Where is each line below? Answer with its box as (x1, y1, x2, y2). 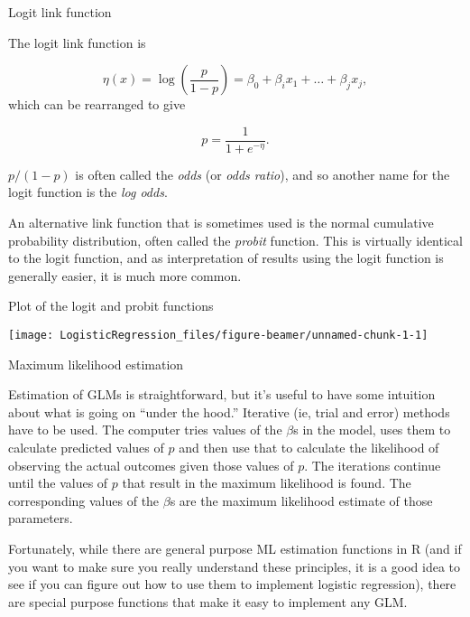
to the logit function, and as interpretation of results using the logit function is (8, 248, 444, 267)
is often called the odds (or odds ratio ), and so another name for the (75, 164, 450, 183)
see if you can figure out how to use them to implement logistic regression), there (8, 575, 456, 594)
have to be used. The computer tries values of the (8, 420, 282, 439)
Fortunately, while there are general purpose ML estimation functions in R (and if (8, 539, 462, 557)
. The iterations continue (304, 455, 441, 474)
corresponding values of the (8, 491, 160, 509)
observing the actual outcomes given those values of (8, 455, 294, 474)
